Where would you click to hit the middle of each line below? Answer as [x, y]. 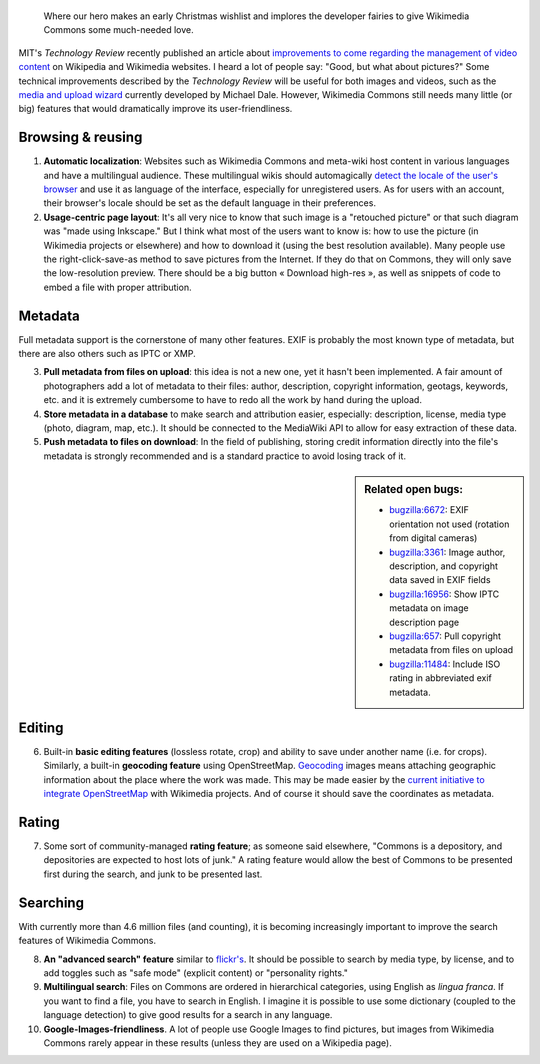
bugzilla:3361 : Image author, [447, 552]
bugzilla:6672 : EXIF [429, 510]
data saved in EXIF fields [440, 580]
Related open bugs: [414, 490]
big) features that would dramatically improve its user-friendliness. [155, 109]
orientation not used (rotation [449, 524]
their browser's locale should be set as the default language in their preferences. [210, 203]
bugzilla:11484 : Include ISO [445, 664]
